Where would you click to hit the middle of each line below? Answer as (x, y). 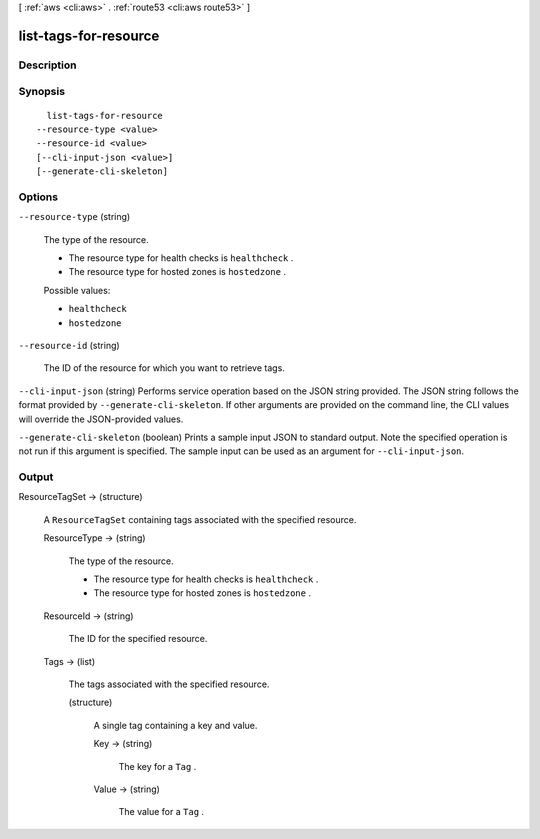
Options (38, 197)
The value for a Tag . (161, 812)
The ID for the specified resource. (138, 639)
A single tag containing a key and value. (175, 725)
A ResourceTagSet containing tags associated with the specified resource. (200, 519)
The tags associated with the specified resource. (169, 684)
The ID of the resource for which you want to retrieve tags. (164, 368)
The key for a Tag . (157, 766)
